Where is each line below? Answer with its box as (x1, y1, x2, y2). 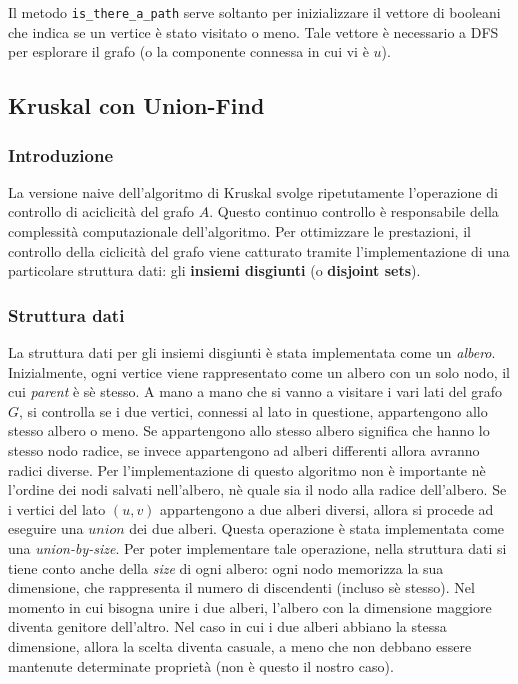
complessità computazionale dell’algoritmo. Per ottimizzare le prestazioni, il (8, 221, 471, 242)
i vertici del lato (8, 498, 106, 519)
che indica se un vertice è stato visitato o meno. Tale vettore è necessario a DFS (8, 21, 499, 42)
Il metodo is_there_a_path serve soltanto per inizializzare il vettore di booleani (8, 2, 501, 22)
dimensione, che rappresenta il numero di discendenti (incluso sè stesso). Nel (8, 577, 475, 598)
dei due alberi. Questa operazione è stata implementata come (129, 518, 505, 539)
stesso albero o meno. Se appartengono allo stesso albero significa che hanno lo (8, 420, 490, 441)
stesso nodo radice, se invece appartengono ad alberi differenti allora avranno (8, 440, 480, 460)
